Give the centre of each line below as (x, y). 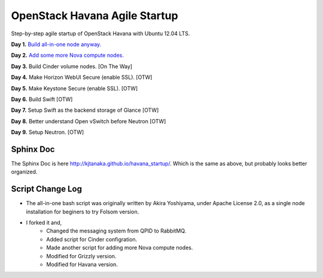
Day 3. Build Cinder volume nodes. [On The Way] (72, 66)
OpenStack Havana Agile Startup (95, 16)
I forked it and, (44, 223)
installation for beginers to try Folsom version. (83, 212)
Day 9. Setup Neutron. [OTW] (48, 132)
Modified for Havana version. (82, 264)
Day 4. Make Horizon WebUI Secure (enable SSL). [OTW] (82, 77)
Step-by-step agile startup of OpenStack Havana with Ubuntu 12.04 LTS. (100, 33)
